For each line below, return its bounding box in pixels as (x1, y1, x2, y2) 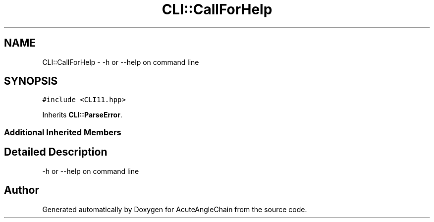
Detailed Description (4, 146, 108, 159)
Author (4, 184, 39, 197)
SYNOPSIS (4, 75, 58, 88)
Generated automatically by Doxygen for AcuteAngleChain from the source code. (42, 205, 307, 214)
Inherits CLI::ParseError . (42, 111, 122, 119)
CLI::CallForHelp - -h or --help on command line (42, 57, 199, 66)
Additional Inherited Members (4, 127, 121, 137)
